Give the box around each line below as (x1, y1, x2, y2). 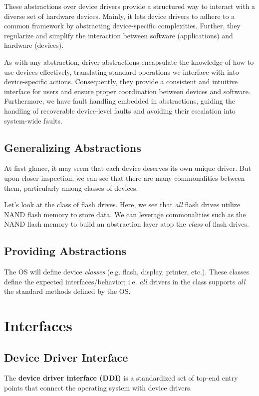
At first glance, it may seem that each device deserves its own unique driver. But (4, 163, 251, 173)
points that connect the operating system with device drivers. (4, 383, 192, 393)
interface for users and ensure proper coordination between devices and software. (4, 86, 251, 96)
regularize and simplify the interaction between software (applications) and (4, 30, 233, 40)
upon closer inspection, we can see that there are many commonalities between (4, 172, 245, 183)
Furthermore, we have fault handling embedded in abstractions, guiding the (4, 96, 235, 106)
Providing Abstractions (4, 243, 127, 259)
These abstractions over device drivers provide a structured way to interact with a (4, 1, 256, 11)
